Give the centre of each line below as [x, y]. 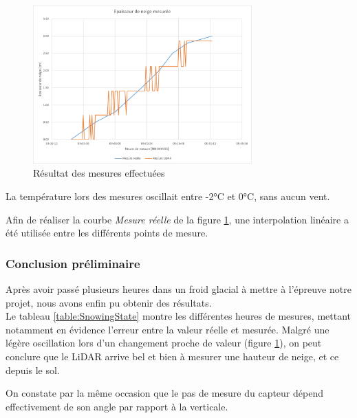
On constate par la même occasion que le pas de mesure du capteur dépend [164, 393]
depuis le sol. [33, 370]
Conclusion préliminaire [73, 263]
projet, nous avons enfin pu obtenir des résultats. [109, 302]
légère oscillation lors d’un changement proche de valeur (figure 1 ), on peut [164, 343]
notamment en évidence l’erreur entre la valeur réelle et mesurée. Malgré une [167, 329]
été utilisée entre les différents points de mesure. [107, 233]
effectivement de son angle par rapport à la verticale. [117, 406]
